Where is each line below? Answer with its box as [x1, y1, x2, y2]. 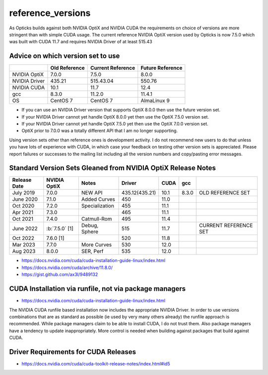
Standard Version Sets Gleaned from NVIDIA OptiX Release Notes [9, 164, 216, 172]
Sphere [81, 228, 99, 235]
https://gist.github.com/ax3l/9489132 [21, 271, 98, 277]
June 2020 [12, 196, 38, 203]
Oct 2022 [12, 235, 35, 242]
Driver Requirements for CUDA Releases [9, 348, 136, 356]
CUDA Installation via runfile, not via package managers [9, 284, 186, 293]
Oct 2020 [12, 202, 35, 209]
